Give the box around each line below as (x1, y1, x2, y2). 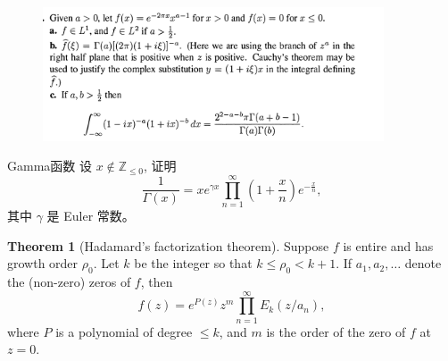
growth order (7, 254, 79, 273)
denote (404, 254, 442, 273)
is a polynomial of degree (55, 322, 193, 340)
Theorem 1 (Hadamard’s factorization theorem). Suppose (7, 236, 329, 255)
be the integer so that (134, 254, 253, 273)
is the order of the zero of (266, 322, 406, 340)
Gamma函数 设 (7, 156, 92, 175)
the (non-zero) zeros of (7, 273, 131, 291)
